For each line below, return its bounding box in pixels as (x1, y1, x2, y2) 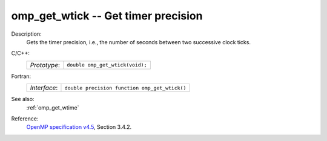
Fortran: (11, 73, 31, 80)
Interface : (30, 84, 58, 92)
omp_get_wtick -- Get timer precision (11, 9, 203, 22)
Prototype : (30, 61, 61, 69)
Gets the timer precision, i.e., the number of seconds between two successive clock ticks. (26, 38, 251, 45)
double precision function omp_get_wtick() (64, 85, 187, 91)
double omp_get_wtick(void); (67, 62, 147, 68)
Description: (11, 30, 42, 38)
